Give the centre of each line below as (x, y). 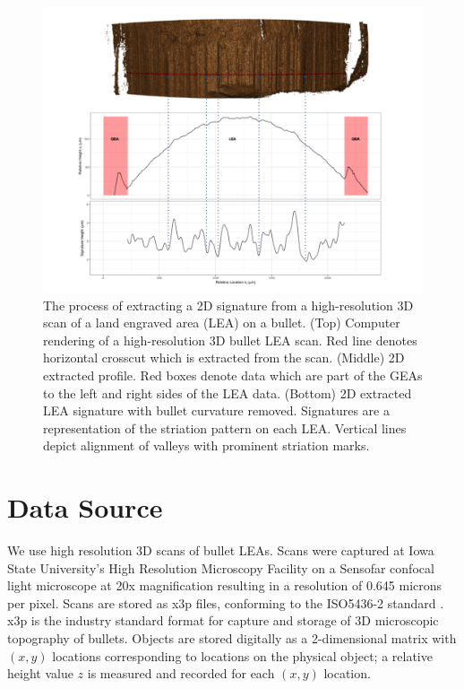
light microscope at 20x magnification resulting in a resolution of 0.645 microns (225, 585)
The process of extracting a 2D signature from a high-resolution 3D (228, 305)
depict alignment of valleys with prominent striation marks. (206, 445)
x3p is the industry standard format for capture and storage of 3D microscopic (223, 620)
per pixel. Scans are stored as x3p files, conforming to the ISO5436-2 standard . (226, 602)
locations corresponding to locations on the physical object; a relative (242, 655)
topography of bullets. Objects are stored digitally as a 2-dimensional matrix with (232, 638)
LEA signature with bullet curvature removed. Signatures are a (216, 410)
